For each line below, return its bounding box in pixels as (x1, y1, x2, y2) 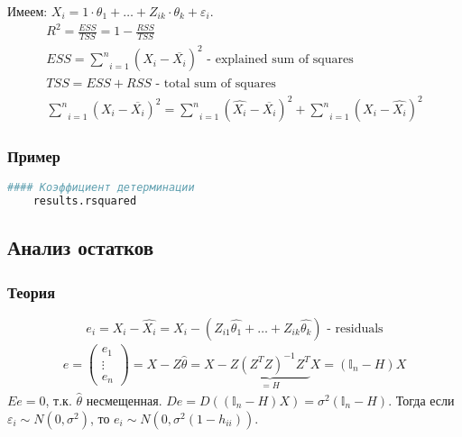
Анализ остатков (7, 233, 154, 261)
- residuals (327, 323, 383, 336)
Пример (7, 144, 60, 167)
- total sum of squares (155, 77, 276, 90)
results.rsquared (32, 195, 137, 208)
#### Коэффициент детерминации (7, 181, 195, 195)
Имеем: (7, 2, 48, 20)
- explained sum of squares (207, 53, 354, 67)
